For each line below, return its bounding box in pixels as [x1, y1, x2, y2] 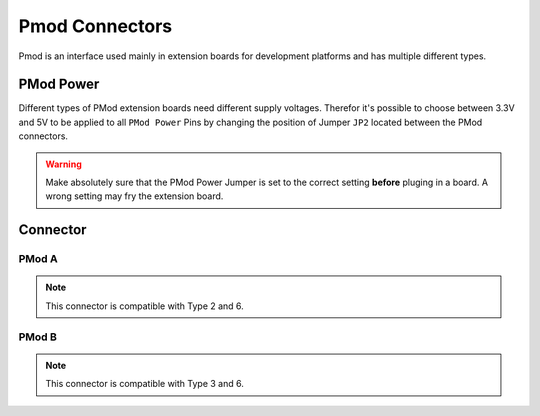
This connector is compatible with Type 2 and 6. [45, 300, 244, 312]
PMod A [18, 252, 59, 266]
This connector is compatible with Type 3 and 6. [45, 378, 244, 390]
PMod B [18, 330, 57, 344]
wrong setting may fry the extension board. [45, 190, 224, 202]
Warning [45, 158, 82, 170]
